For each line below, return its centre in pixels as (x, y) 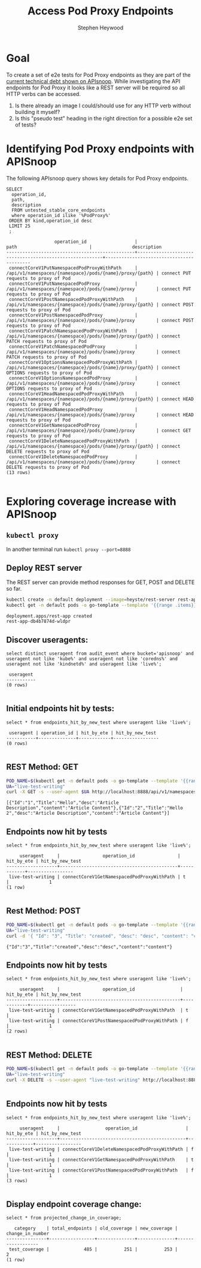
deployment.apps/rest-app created (49, 616)
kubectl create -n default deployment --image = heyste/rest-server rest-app (103, 600)
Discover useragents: (47, 640)
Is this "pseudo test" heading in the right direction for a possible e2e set (103, 118)
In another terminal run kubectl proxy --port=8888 (68, 549)
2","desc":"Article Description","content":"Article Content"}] (88, 814)
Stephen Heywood (100, 28)
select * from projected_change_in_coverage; (64, 1218)
